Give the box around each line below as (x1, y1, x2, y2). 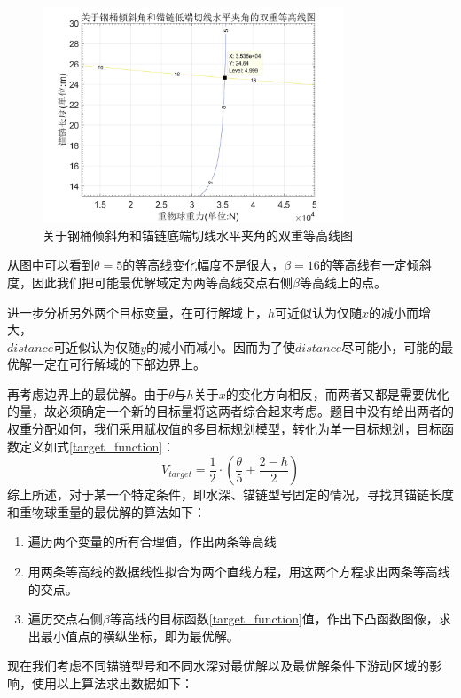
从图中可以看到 (7, 255, 94, 274)
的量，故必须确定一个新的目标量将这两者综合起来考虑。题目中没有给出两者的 (7, 402, 454, 420)
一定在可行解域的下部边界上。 (31, 355, 206, 373)
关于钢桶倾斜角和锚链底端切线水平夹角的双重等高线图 (43, 225, 353, 244)
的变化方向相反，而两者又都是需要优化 (225, 384, 449, 403)
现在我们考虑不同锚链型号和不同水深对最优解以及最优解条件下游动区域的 (7, 656, 429, 675)
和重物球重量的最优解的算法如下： (7, 502, 206, 521)
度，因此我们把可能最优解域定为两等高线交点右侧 (7, 272, 293, 291)
